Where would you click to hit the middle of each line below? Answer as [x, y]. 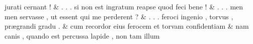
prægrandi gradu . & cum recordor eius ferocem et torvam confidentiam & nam [127, 26]
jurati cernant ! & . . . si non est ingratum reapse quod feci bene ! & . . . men [124, 6]
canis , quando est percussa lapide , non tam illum [82, 35]
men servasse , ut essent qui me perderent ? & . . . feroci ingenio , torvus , [119, 16]
